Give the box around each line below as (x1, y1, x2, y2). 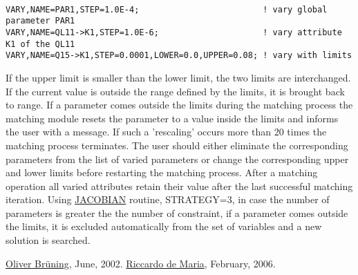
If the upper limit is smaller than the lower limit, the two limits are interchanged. (6, 70, 351, 84)
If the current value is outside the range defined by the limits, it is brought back (6, 84, 345, 98)
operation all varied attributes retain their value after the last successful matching (6, 178, 353, 193)
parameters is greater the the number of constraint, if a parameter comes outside (6, 205, 348, 220)
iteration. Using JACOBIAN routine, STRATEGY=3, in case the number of (6, 192, 330, 207)
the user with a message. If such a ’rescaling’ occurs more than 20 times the (6, 124, 327, 139)
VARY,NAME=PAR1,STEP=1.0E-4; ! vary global (6, 4, 328, 15)
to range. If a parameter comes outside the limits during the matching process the (6, 97, 353, 112)
